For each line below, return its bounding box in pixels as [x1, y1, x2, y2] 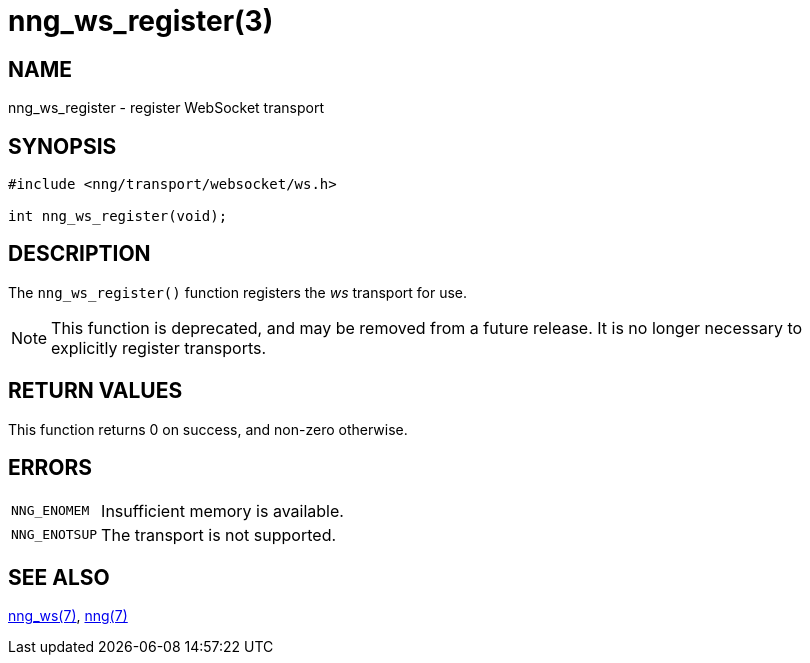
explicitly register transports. [51, 337, 267, 358]
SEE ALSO [8, 564, 110, 590]
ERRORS [8, 455, 93, 481]
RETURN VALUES [8, 378, 183, 404]
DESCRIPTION [8, 241, 151, 267]
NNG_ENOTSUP [11, 527, 98, 543]
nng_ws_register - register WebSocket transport [8, 99, 325, 117]
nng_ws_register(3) [8, 4, 274, 38]
